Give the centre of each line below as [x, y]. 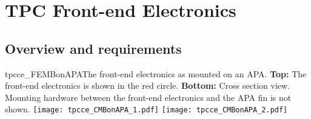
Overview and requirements [93, 48]
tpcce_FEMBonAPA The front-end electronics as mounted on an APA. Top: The [156, 73]
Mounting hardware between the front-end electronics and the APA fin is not [148, 97]
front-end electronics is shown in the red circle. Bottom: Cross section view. [148, 85]
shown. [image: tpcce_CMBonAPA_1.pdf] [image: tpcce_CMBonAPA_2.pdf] [146, 109]
